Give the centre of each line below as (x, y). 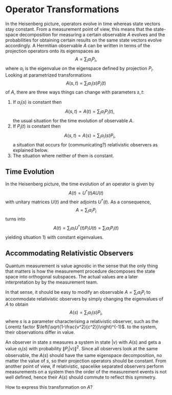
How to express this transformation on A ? (49, 387)
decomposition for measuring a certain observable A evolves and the (92, 34)
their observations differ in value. (40, 332)
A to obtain (17, 304)
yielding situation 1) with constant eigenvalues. (55, 237)
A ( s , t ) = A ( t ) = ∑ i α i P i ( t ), (90, 112)
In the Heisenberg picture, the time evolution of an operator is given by (80, 184)
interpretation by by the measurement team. (52, 282)
